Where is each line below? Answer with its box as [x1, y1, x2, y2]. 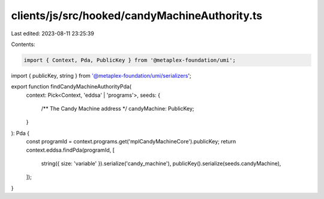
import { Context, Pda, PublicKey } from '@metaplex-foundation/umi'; [23, 57, 236, 63]
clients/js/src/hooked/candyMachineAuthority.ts [11, 9, 263, 22]
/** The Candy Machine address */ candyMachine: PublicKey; [41, 105, 194, 112]
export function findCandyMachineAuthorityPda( [11, 83, 132, 90]
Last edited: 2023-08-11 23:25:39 [11, 30, 94, 37]
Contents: [11, 41, 35, 48]
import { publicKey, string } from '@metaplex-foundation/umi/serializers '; [11, 72, 191, 79]
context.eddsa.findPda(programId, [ [26, 146, 115, 154]
